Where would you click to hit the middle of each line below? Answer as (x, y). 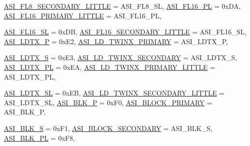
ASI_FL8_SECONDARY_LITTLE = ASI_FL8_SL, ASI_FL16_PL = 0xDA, (122, 6)
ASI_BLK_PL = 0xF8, (39, 138)
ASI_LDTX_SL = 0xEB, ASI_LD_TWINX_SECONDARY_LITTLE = (114, 93)
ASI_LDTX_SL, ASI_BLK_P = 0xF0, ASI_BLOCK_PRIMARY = (108, 102)
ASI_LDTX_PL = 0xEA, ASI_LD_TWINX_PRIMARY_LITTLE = (110, 67)
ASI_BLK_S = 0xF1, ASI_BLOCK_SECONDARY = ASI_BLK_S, (108, 128)
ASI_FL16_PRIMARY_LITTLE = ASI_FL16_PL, (83, 15)
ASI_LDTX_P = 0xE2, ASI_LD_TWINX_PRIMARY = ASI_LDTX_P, (116, 41)
